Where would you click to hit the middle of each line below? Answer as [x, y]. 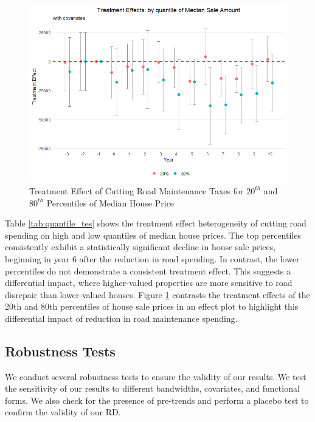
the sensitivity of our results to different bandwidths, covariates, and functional [152, 388]
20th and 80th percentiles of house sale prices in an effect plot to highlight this [152, 306]
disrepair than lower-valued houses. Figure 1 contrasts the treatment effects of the [157, 294]
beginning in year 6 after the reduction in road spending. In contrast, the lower [152, 258]
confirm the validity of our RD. [63, 412]
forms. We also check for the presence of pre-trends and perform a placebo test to [157, 400]
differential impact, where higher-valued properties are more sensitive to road [149, 283]
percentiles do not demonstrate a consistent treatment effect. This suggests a [148, 271]
